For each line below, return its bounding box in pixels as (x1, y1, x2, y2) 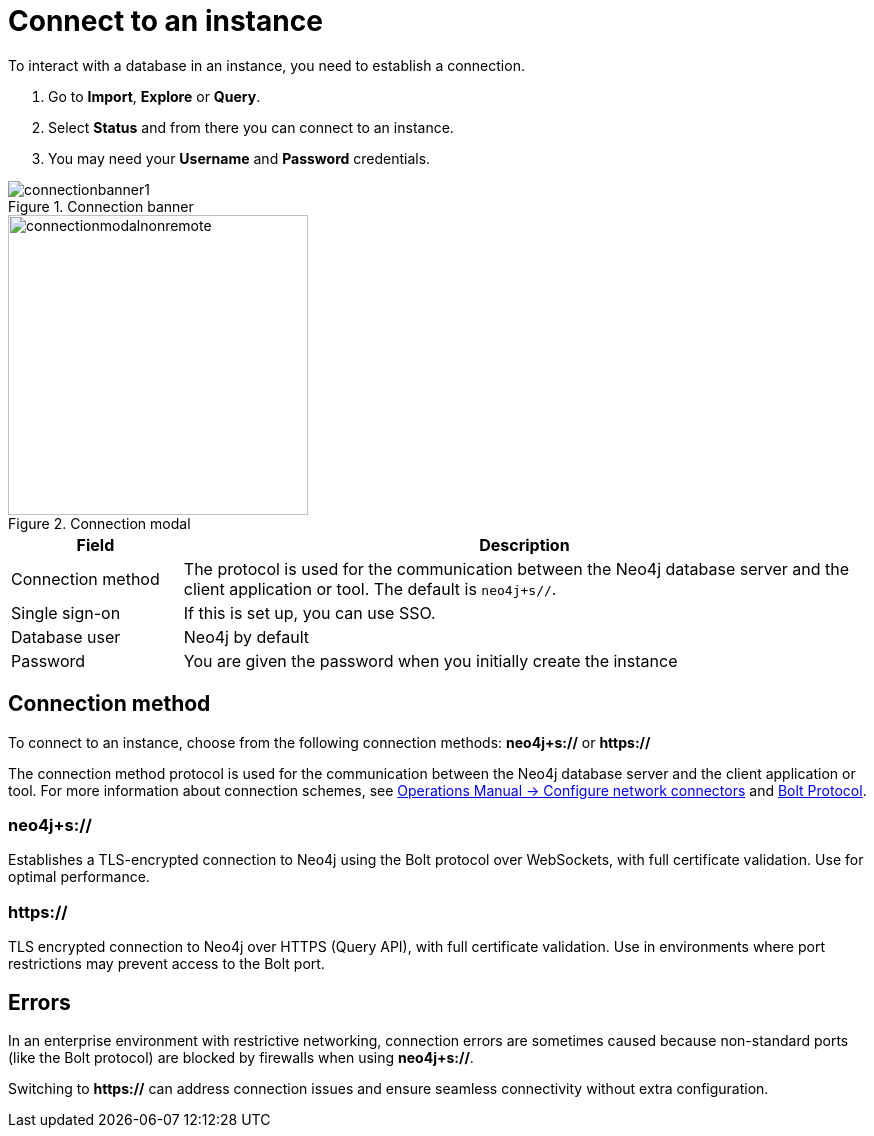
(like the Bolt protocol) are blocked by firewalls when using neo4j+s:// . (8, 1048, 474, 1066)
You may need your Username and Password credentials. (48, 149, 431, 167)
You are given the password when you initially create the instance (183, 650, 678, 671)
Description (479, 534, 570, 555)
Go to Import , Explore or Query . (48, 87, 261, 105)
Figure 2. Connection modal (8, 514, 191, 532)
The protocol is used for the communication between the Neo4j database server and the (183, 558, 850, 579)
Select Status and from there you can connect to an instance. (48, 118, 454, 136)
